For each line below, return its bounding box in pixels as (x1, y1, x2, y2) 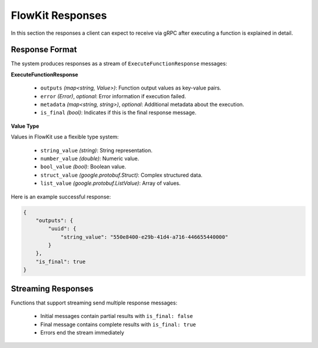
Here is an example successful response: (11, 193, 111, 200)
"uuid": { (48, 226, 77, 232)
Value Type (11, 122, 39, 130)
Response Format (11, 45, 77, 55)
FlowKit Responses (11, 9, 107, 22)
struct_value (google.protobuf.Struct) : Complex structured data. (40, 171, 203, 178)
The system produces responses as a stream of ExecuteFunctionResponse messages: (11, 60, 227, 67)
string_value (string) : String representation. (40, 147, 153, 154)
